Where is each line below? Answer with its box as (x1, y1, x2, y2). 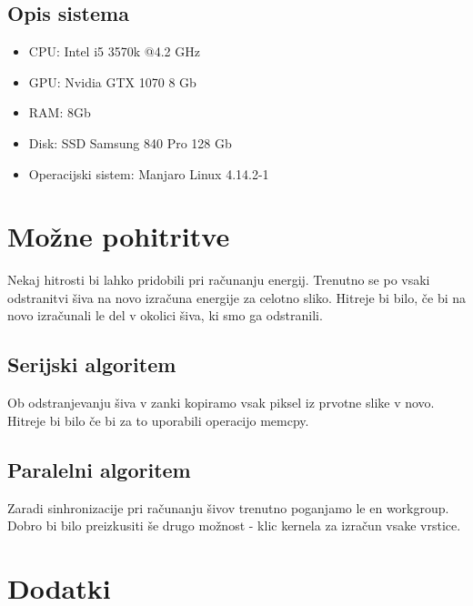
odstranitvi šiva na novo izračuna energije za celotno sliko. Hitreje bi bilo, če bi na (7, 288, 466, 307)
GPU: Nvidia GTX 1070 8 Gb (28, 72, 196, 91)
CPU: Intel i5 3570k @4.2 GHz (28, 42, 200, 61)
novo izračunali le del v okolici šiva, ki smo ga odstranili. (7, 306, 323, 325)
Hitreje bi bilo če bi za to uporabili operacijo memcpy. (7, 410, 309, 429)
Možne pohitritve (7, 217, 230, 255)
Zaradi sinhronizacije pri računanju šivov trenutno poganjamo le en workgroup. (7, 498, 449, 517)
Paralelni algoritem (7, 455, 191, 483)
